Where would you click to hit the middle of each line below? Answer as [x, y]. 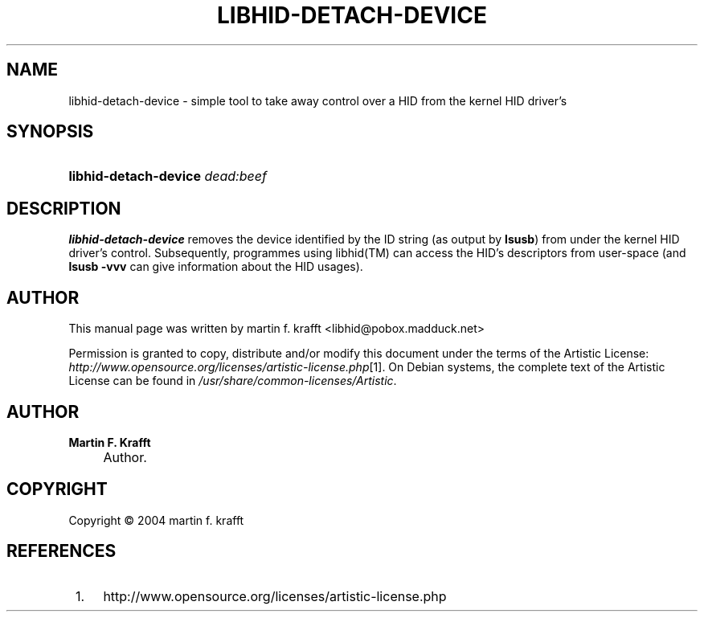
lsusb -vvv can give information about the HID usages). [216, 267]
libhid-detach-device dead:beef [168, 176]
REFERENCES [61, 551]
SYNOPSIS [50, 132]
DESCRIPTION [64, 208]
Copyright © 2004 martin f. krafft [156, 520]
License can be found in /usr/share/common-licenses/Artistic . [233, 381]
